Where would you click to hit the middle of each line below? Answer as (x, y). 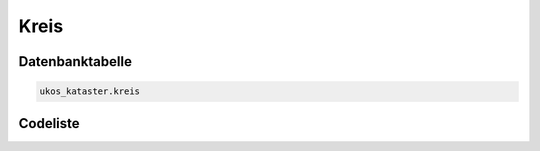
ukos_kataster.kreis (89, 91)
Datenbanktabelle (75, 61)
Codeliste (49, 123)
